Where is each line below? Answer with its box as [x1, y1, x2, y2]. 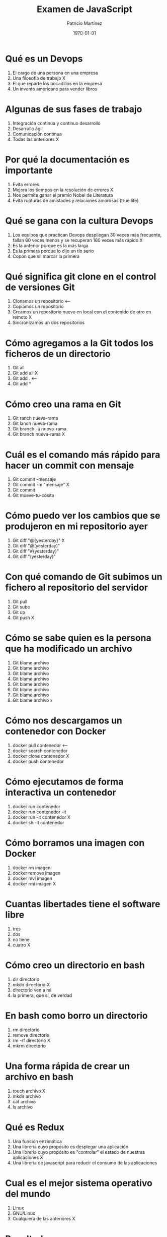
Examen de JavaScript [37, 4, 132, 15]
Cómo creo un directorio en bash [5, 960, 145, 971]
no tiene [12, 936, 30, 942]
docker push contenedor [12, 758, 64, 764]
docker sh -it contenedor [12, 819, 64, 825]
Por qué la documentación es [5, 154, 130, 165]
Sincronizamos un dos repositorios [12, 319, 85, 326]
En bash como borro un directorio [5, 1010, 148, 1021]
